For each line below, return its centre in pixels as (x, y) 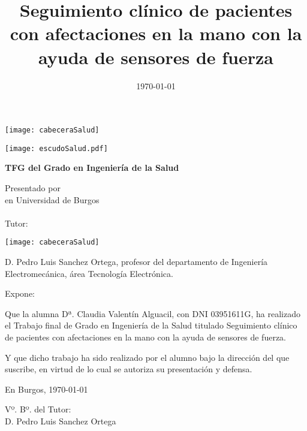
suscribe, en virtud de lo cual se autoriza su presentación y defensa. (129, 369)
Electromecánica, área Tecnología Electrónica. (89, 273)
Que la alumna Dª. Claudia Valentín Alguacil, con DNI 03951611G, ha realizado (153, 313)
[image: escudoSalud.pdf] (56, 148)
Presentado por (33, 188)
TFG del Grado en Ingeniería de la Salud (92, 168)
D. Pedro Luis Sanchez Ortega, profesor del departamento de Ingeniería (136, 262)
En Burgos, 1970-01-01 (46, 389)
